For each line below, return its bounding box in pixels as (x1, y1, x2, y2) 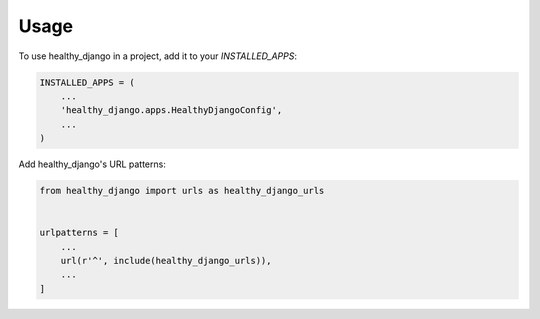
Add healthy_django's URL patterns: (18, 158, 167, 170)
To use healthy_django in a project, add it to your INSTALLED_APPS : (18, 50, 297, 62)
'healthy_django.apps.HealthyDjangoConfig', (60, 105, 283, 116)
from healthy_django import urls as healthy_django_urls (39, 185, 325, 197)
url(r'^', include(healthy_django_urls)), (60, 255, 272, 267)
